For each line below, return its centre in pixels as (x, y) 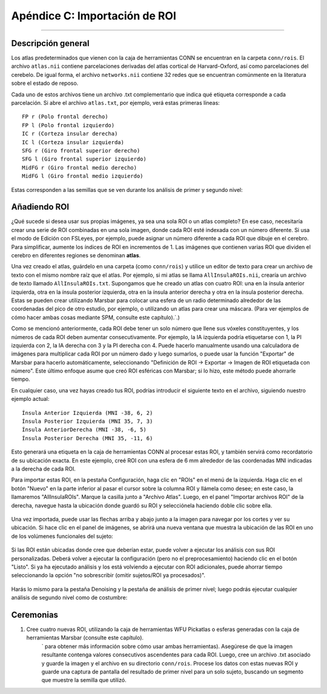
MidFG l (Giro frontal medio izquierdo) (83, 176)
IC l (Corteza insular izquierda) (73, 142)
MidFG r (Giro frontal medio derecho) (80, 167)
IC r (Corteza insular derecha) (70, 134)
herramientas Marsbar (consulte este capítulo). (85, 638)
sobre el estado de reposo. (45, 83)
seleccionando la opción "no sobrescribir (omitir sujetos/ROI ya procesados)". (108, 575)
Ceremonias (35, 615)
